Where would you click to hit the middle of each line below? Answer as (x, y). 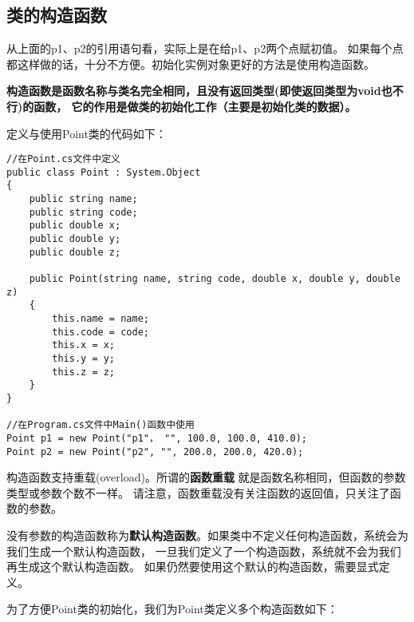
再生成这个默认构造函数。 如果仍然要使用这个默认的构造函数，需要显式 (193, 567)
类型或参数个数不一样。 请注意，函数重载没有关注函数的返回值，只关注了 (198, 492)
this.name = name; (101, 319)
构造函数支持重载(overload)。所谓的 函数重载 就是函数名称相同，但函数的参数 (206, 477)
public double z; (75, 252)
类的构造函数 (57, 15)
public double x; (75, 226)
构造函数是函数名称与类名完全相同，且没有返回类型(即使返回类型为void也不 (205, 91)
